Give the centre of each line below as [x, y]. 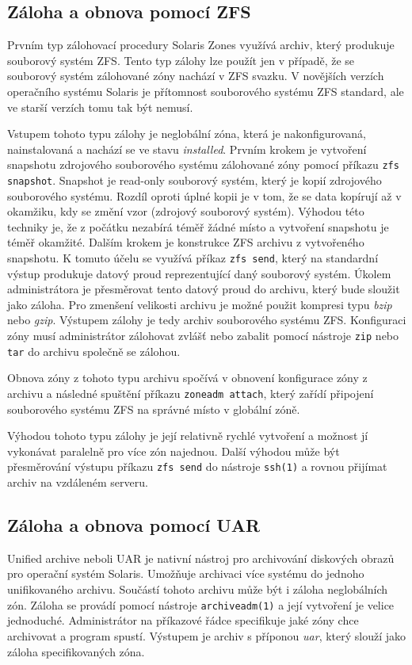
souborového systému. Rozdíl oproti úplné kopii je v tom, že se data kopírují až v [204, 195]
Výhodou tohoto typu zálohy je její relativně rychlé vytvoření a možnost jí [188, 436]
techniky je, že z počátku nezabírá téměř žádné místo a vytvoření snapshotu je [198, 226]
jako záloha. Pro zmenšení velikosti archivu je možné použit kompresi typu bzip [200, 304]
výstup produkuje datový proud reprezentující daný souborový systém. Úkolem [199, 273]
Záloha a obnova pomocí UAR [134, 525]
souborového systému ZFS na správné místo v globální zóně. [154, 409]
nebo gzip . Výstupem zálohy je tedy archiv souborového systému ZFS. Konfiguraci [207, 320]
